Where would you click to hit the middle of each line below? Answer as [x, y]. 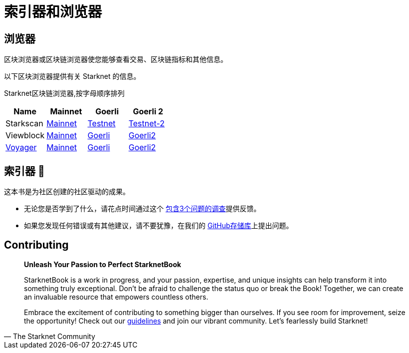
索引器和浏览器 [53, 12]
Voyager [21, 148]
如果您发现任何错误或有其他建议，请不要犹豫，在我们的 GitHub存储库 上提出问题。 [159, 226]
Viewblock [25, 136]
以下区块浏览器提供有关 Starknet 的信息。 [72, 76]
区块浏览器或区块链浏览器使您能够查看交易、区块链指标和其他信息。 [116, 59]
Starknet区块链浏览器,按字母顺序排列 [64, 93]
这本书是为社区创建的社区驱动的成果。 [67, 192]
